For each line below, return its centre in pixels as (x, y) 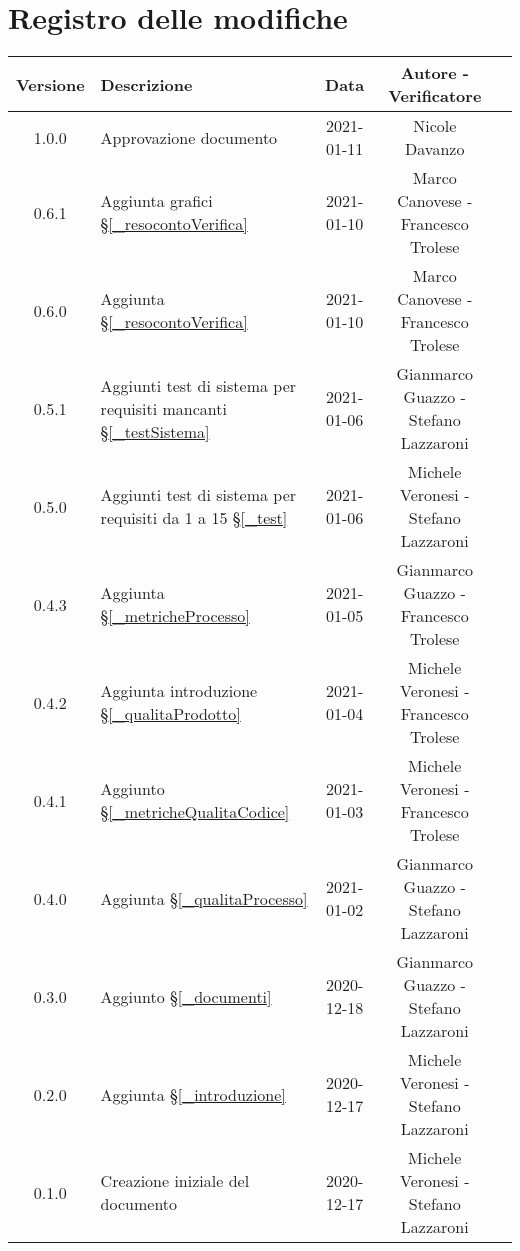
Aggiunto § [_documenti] (186, 996)
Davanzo (435, 149)
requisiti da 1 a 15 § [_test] (194, 518)
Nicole (435, 126)
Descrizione (146, 84)
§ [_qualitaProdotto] (170, 714)
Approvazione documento (189, 137)
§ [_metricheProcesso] (175, 616)
